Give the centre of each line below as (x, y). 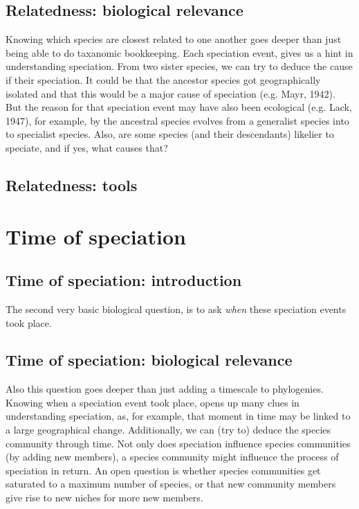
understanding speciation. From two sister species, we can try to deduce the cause (179, 66)
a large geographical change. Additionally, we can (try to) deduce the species (168, 430)
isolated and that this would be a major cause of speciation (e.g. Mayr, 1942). (171, 93)
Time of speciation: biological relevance (149, 360)
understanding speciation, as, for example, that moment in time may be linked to (178, 416)
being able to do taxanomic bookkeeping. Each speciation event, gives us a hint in (179, 52)
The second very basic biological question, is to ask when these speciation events (176, 309)
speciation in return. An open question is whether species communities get (163, 470)
